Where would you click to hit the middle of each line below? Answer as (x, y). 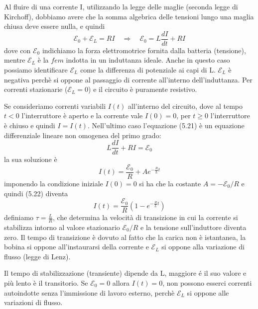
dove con (17, 50)
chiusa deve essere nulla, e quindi (55, 26)
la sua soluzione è (31, 159)
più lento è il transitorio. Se (46, 282)
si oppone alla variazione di (203, 247)
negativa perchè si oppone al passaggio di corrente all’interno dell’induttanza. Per (128, 79)
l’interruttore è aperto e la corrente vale (82, 116)
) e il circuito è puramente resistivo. (143, 89)
